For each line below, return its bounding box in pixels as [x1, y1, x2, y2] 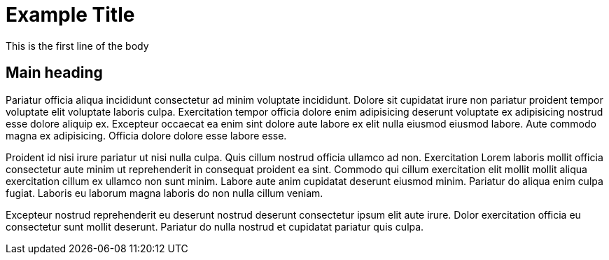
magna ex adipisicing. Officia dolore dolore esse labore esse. [6, 129, 287, 142]
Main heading [6, 64, 103, 82]
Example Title [6, 3, 135, 27]
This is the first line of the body [6, 39, 149, 52]
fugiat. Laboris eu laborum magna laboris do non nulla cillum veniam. [6, 186, 323, 199]
